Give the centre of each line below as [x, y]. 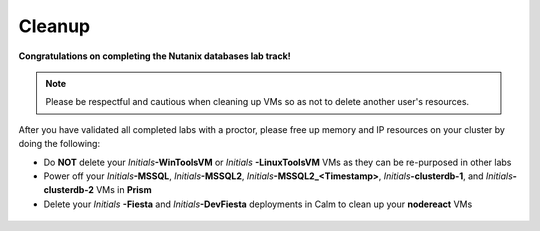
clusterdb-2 [68, 190]
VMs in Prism [123, 190]
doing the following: [59, 144]
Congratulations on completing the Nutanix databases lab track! [155, 56]
